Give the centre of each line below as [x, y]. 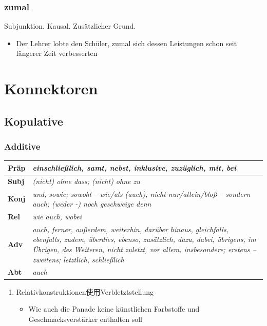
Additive [22, 146]
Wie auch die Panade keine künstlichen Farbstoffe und [114, 309]
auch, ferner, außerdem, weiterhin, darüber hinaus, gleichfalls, [130, 229]
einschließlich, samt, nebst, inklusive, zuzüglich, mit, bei [135, 167]
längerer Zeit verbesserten [57, 53]
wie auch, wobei [57, 216]
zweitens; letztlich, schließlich [78, 259]
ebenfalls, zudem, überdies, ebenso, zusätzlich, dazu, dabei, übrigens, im [144, 239]
